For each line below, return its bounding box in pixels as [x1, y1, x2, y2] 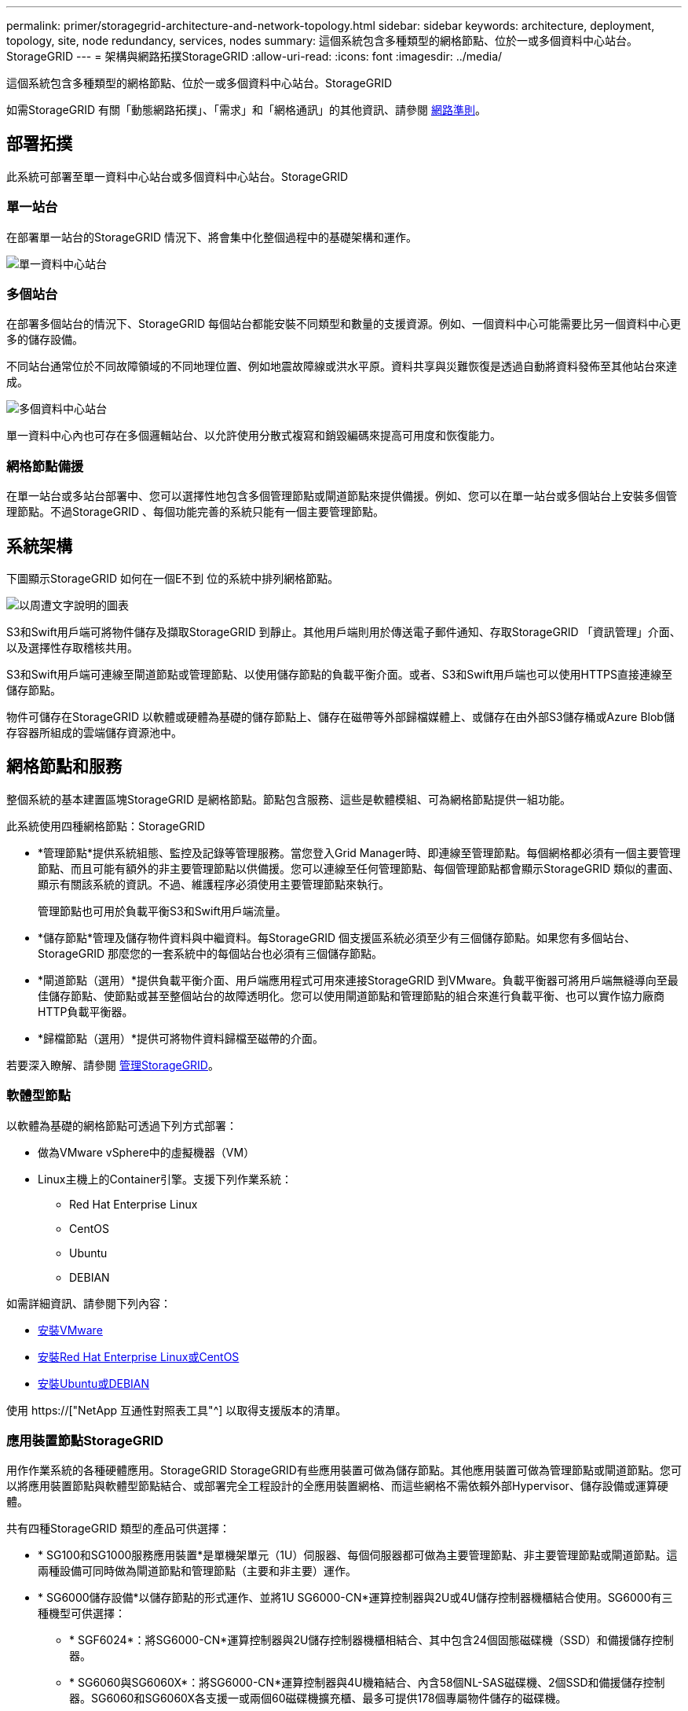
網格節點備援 [6, 458, 84, 474]
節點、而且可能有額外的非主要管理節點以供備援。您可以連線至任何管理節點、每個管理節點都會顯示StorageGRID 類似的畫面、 [38, 861, 679, 875]
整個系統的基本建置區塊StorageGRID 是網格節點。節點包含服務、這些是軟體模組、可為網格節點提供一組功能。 [6, 792, 571, 806]
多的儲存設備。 [6, 333, 83, 347]
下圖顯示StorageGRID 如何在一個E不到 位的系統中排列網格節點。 [6, 571, 339, 585]
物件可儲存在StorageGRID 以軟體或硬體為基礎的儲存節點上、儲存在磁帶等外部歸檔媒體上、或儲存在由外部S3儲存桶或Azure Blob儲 [6, 709, 675, 723]
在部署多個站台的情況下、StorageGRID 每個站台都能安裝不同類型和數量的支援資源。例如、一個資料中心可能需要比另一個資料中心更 [6, 317, 681, 331]
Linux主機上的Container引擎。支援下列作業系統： [38, 1172, 292, 1186]
